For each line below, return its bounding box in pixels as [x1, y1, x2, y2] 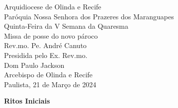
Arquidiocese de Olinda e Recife [4, 1, 101, 11]
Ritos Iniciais [4, 96, 50, 106]
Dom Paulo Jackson [4, 59, 65, 70]
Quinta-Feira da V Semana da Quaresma [4, 21, 129, 31]
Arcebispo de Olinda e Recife [4, 69, 93, 80]
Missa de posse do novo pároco [4, 30, 98, 41]
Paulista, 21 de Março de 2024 [4, 79, 96, 89]
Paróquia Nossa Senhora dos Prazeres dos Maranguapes [4, 11, 174, 21]
